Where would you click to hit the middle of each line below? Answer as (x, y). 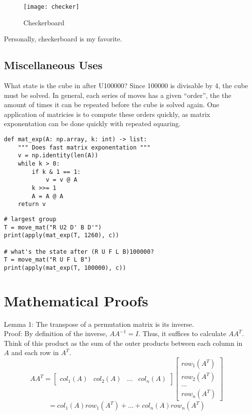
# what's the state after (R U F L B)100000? (79, 252)
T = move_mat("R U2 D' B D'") (53, 227)
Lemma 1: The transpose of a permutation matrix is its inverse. (99, 324)
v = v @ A (61, 180)
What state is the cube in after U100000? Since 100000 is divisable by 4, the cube (126, 85)
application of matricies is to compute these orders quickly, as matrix (107, 114)
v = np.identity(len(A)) (58, 156)
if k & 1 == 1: (56, 172)
